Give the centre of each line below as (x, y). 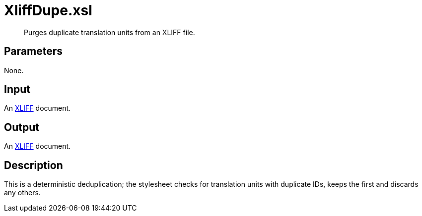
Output (22, 127)
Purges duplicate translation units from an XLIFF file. (109, 32)
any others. (22, 193)
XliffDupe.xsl (48, 10)
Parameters (33, 51)
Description (34, 165)
